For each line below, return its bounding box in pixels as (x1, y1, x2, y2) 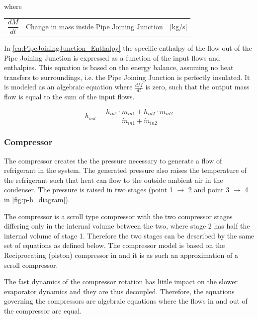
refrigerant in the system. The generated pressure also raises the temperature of (4, 165, 247, 175)
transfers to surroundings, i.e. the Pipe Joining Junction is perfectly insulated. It (4, 72, 250, 82)
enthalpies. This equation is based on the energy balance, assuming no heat (4, 62, 234, 73)
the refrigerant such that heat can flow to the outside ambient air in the (4, 174, 223, 185)
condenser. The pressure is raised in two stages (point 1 (4, 184, 173, 195)
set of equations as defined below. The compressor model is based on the (4, 240, 225, 250)
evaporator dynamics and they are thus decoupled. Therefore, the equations (4, 286, 235, 296)
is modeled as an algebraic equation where (4, 81, 133, 92)
